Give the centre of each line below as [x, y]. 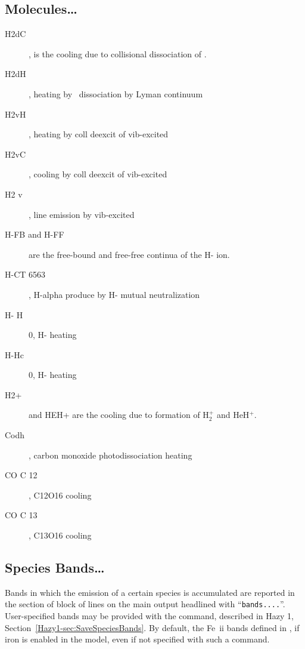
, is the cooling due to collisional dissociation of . [118, 53]
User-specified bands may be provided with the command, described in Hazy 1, [149, 616]
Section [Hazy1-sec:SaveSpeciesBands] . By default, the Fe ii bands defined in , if [152, 627]
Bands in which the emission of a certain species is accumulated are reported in [150, 592]
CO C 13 [21, 515]
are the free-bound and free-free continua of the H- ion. [129, 254]
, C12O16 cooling [60, 495]
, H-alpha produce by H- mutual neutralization [114, 294]
